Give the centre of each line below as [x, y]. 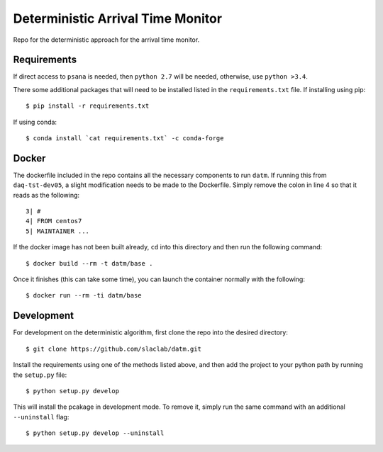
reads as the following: [46, 195]
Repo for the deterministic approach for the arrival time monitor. [106, 40]
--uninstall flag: [41, 417]
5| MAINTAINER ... [58, 231]
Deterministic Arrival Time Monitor [118, 18]
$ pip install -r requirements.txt [88, 106]
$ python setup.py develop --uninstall [95, 433]
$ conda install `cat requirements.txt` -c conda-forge [125, 139]
